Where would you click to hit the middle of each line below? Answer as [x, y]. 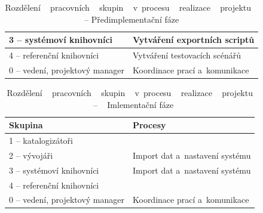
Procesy [149, 125]
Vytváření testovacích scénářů [187, 55]
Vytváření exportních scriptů [193, 40]
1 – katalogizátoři [41, 140]
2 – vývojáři [31, 155]
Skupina [26, 125]
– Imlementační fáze [133, 104]
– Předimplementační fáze [132, 19]
